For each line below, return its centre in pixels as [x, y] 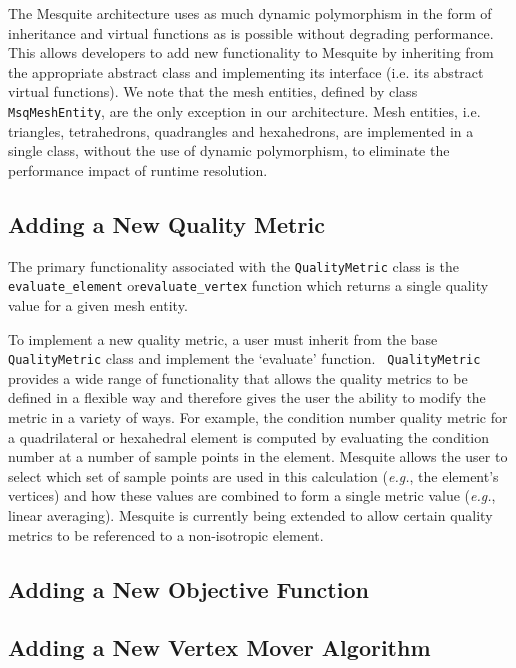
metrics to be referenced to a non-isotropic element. [166, 534]
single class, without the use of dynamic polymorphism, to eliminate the [229, 150]
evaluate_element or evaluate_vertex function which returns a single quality [248, 285]
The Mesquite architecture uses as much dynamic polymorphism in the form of [250, 13]
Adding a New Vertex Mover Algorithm [219, 647]
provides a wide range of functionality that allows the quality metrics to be [238, 377]
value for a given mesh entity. [98, 304]
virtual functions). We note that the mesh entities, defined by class [213, 91]
